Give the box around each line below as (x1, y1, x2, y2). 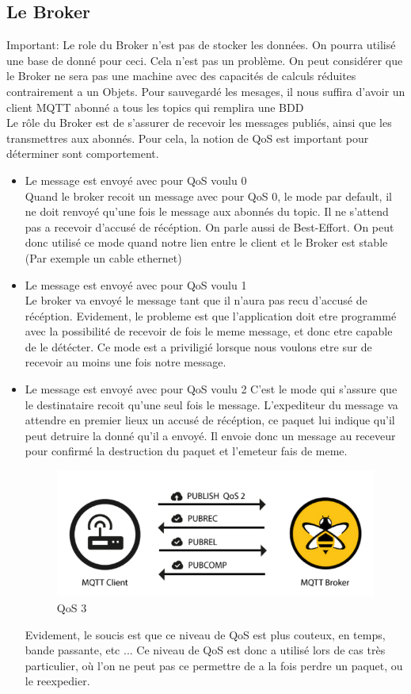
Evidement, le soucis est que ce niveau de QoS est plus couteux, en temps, (25, 626, 386, 642)
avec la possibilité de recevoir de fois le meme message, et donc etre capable (25, 323, 393, 339)
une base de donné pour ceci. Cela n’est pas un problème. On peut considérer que (6, 52, 403, 68)
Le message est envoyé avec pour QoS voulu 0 (25, 171, 247, 188)
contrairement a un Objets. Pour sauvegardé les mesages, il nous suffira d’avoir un (6, 82, 405, 99)
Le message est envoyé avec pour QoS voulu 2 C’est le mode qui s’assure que (25, 381, 398, 397)
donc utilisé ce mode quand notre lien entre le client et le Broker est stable (25, 234, 388, 251)
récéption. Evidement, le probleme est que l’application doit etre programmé (25, 307, 397, 324)
